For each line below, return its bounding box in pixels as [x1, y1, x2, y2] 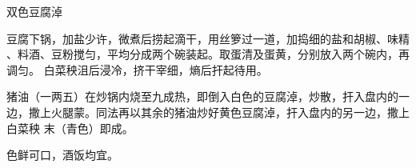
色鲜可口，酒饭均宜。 [6, 146, 118, 163]
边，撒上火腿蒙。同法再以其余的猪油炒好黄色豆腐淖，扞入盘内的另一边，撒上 [6, 103, 410, 120]
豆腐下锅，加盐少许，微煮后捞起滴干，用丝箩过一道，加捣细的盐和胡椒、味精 [6, 30, 410, 46]
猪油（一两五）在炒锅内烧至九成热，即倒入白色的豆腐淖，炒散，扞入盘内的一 [6, 88, 410, 105]
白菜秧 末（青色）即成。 [6, 119, 134, 136]
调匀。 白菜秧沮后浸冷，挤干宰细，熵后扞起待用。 [6, 61, 268, 78]
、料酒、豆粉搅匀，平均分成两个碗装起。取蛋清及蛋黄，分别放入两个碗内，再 [6, 46, 410, 62]
